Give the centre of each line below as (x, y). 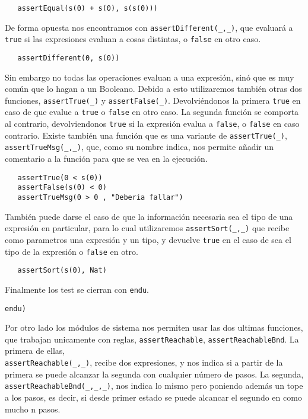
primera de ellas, (35, 351)
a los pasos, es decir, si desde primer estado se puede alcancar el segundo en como (153, 397)
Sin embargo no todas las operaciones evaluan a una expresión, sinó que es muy (150, 77)
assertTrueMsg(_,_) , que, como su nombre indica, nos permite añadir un (139, 147)
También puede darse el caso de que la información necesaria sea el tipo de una (149, 216)
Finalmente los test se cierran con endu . (77, 289)
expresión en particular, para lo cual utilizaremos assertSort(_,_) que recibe (147, 228)
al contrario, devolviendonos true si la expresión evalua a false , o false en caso (152, 124)
